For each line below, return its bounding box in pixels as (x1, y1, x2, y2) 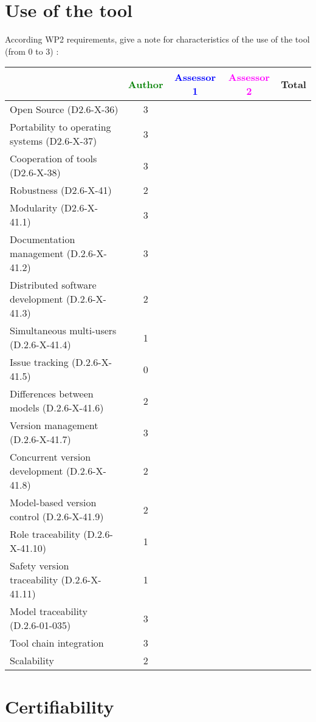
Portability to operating (10, 120, 111, 134)
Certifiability (5, 693, 114, 718)
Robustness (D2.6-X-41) (10, 183, 112, 198)
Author (128, 77, 163, 91)
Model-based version (10, 495, 97, 510)
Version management (10, 418, 98, 433)
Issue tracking (10, 355, 69, 370)
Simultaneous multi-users (10, 323, 117, 338)
